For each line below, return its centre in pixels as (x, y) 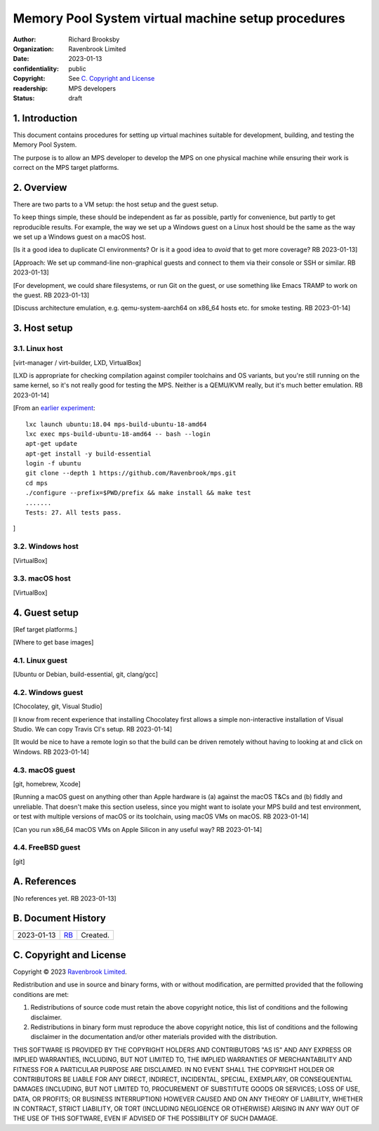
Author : (25, 39)
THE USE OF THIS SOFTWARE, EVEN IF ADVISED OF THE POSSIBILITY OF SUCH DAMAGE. (146, 1118)
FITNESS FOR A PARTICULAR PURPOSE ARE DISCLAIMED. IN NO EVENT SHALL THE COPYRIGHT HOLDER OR (174, 1069)
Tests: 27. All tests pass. (74, 513)
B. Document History (60, 919)
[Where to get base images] (53, 642)
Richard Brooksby (94, 39)
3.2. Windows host (46, 546)
